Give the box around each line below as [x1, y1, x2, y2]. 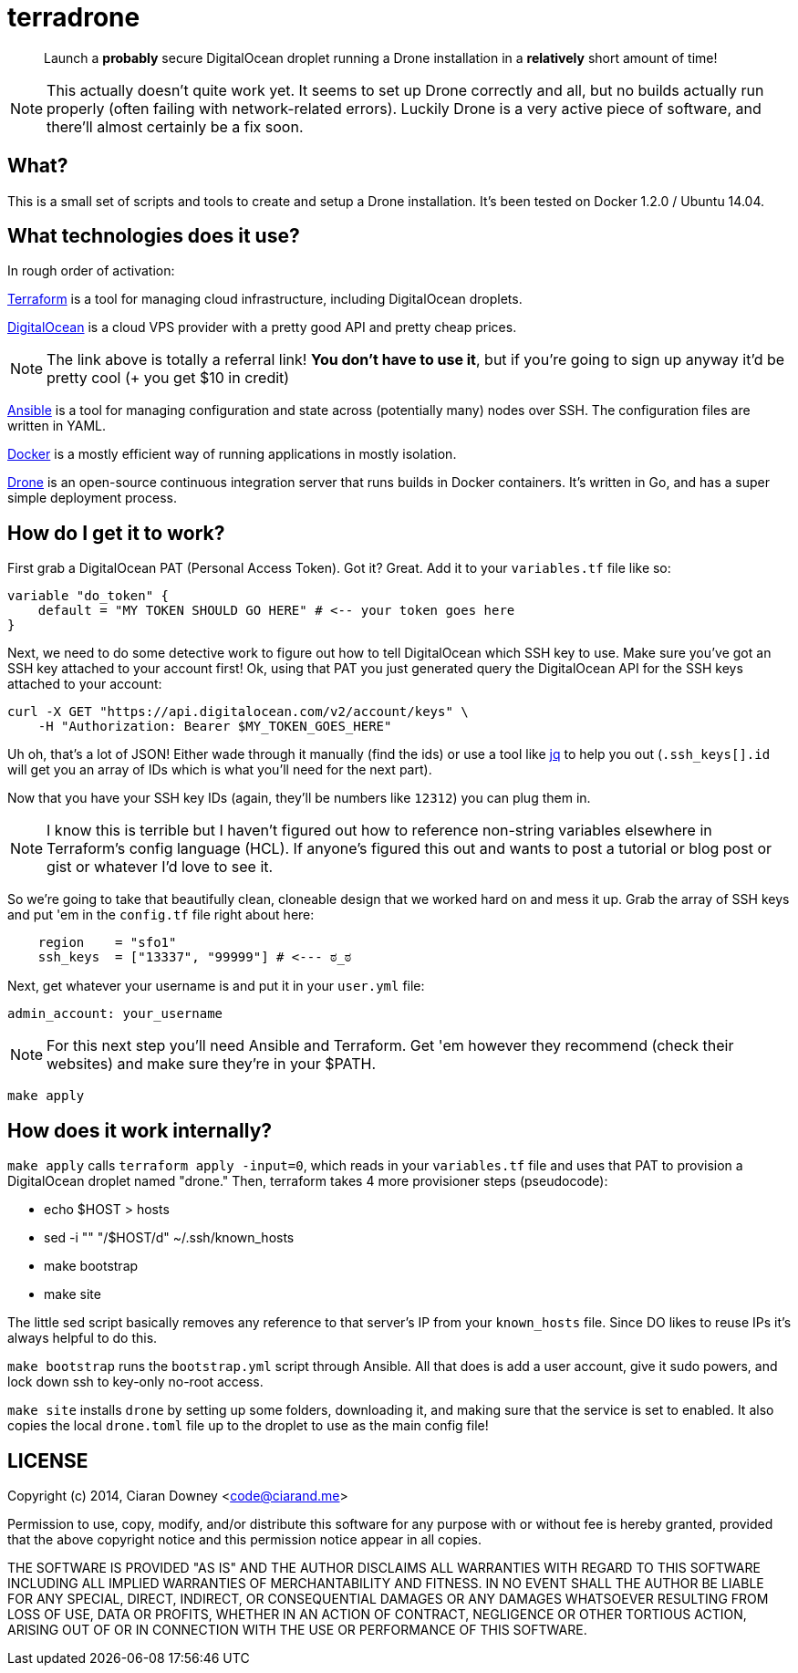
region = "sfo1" [37, 935, 177, 951]
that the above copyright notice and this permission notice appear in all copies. [7, 1531, 482, 1547]
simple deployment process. [7, 490, 177, 506]
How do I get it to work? [7, 521, 225, 545]
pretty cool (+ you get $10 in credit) [47, 369, 290, 388]
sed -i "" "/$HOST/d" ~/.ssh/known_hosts [44, 1230, 295, 1246]
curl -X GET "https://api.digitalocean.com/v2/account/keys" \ [7, 704, 469, 720]
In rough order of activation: [7, 263, 175, 279]
